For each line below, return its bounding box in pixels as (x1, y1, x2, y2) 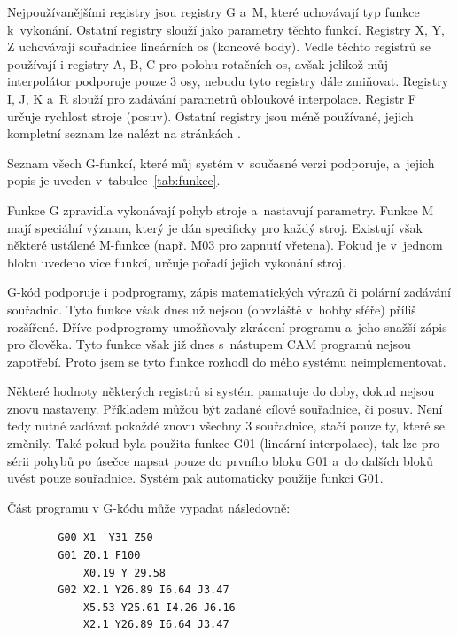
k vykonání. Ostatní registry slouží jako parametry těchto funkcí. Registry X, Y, (7, 19, 445, 38)
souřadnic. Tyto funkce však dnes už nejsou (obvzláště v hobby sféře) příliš (7, 299, 416, 318)
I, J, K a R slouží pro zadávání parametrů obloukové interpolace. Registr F (7, 89, 416, 107)
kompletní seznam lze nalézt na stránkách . (7, 124, 241, 143)
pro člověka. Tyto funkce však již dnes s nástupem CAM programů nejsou (7, 335, 411, 353)
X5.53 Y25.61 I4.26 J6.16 (82, 600, 236, 614)
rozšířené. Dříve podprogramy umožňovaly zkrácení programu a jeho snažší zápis (7, 317, 447, 336)
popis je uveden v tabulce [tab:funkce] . (7, 171, 221, 190)
